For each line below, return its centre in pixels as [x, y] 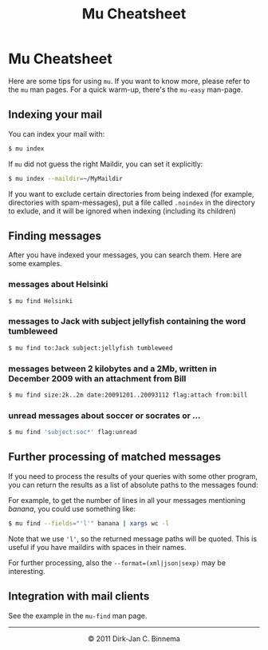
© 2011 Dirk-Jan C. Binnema [134, 638]
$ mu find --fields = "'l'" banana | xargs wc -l [89, 523]
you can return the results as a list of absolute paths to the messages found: [133, 485]
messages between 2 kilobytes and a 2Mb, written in [112, 369]
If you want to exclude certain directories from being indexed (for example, [131, 193]
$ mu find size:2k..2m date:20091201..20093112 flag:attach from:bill [128, 395]
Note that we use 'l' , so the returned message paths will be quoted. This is [133, 538]
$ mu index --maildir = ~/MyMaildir [66, 178]
